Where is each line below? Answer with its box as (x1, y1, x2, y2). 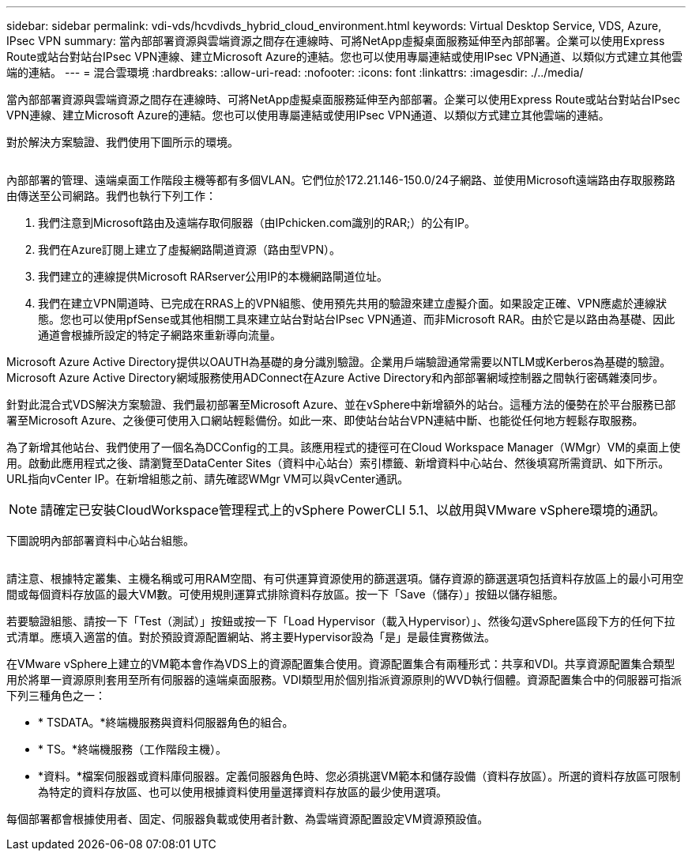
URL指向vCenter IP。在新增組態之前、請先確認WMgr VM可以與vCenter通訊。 (6, 472, 409, 485)
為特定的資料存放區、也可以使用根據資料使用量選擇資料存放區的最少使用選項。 (38, 785, 447, 798)
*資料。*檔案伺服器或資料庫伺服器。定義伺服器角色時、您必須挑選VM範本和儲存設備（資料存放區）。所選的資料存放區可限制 (38, 769, 681, 783)
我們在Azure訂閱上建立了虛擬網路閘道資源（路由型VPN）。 (38, 243, 341, 256)
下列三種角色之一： (6, 689, 106, 702)
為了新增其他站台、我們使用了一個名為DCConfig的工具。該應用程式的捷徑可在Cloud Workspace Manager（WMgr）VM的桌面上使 (6, 440, 681, 454)
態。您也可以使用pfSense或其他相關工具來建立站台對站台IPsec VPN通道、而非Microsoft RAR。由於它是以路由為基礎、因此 (38, 312, 675, 326)
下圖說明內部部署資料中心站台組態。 (6, 534, 194, 547)
